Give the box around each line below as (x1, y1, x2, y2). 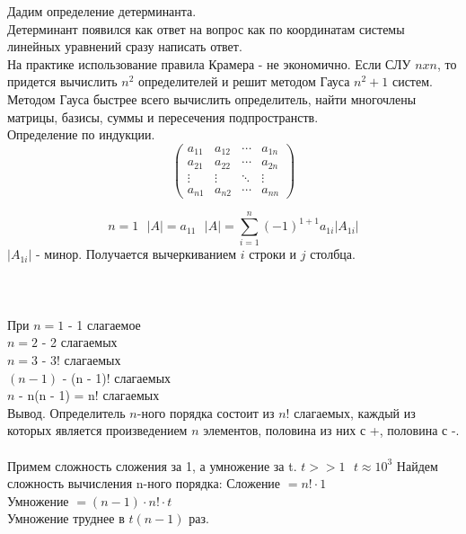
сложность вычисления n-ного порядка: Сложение (7, 474, 281, 493)
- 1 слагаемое (67, 315, 141, 334)
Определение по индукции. (7, 125, 155, 144)
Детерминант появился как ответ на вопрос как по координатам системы (7, 19, 405, 38)
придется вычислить (7, 72, 118, 91)
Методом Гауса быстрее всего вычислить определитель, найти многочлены (7, 89, 417, 108)
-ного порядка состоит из (136, 403, 275, 422)
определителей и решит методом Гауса (138, 72, 350, 91)
